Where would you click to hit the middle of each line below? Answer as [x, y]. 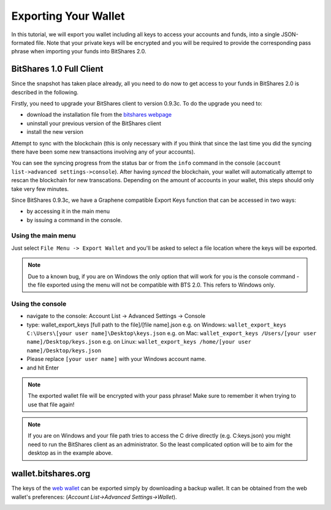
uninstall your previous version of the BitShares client [94, 123]
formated [23, 42]
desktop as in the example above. [70, 453]
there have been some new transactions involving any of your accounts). [103, 152]
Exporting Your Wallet [68, 16]
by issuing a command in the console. [74, 220]
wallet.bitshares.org [51, 473]
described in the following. [45, 92]
